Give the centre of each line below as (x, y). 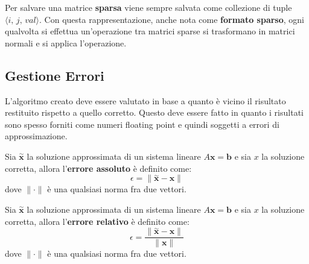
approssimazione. (36, 136)
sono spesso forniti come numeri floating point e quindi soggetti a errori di (142, 124)
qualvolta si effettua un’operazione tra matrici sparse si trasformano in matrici (150, 31)
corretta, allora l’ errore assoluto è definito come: (98, 168)
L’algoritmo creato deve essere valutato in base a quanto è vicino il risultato (145, 100)
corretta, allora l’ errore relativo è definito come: (97, 221)
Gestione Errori (55, 75)
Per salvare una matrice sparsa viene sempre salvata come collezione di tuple (148, 7)
